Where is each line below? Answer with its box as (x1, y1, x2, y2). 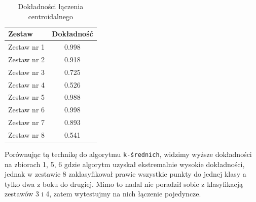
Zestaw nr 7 (8, 117, 45, 128)
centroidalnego (28, 11, 73, 21)
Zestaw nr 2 (8, 54, 45, 64)
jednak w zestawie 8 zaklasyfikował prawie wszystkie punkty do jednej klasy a (5, 169, 246, 179)
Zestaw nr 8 (8, 129, 45, 140)
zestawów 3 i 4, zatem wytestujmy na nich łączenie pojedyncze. (5, 188, 201, 199)
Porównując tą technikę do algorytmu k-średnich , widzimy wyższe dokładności (5, 149, 252, 159)
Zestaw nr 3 (8, 66, 45, 77)
